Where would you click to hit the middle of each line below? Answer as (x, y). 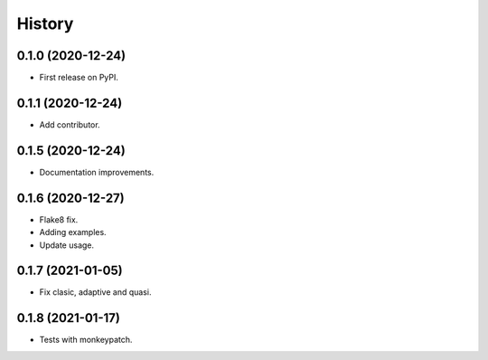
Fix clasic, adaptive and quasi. (95, 292)
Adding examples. (73, 232)
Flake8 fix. (59, 219)
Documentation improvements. (97, 172)
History (45, 24)
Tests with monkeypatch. (86, 340)
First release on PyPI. (79, 78)
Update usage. (67, 245)
